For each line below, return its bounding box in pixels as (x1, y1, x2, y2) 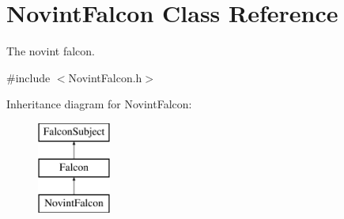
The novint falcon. (6, 43, 96, 59)
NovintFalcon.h (68, 69, 142, 85)
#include (6, 69, 51, 85)
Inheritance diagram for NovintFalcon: (6, 96, 192, 112)
